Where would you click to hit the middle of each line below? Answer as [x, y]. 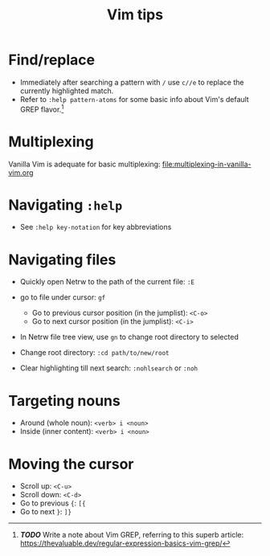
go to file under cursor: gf [63, 297]
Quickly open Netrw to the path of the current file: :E [107, 282]
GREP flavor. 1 [42, 108]
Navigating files [62, 260]
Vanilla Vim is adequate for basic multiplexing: [84, 164]
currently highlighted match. [67, 91]
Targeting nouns [64, 401]
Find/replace [52, 60]
